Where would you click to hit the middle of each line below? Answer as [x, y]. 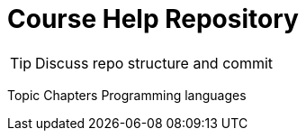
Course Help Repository [153, 19]
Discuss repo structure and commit [154, 63]
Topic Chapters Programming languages [127, 95]
